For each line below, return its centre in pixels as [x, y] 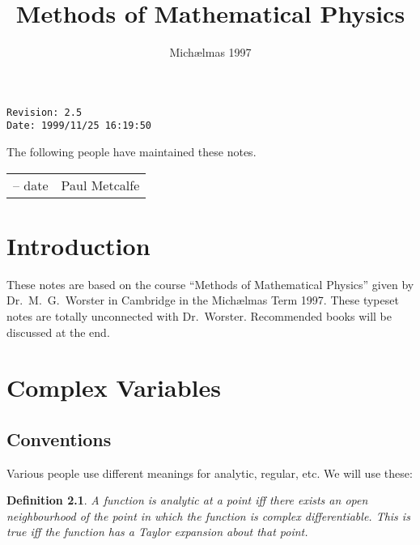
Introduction [78, 245]
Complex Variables [114, 387]
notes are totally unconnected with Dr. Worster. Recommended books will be [199, 315]
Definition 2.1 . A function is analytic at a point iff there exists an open [187, 500]
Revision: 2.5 [45, 112]
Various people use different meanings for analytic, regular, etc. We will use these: [210, 473]
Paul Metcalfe [100, 185]
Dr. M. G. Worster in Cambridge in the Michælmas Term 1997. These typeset [203, 300]
